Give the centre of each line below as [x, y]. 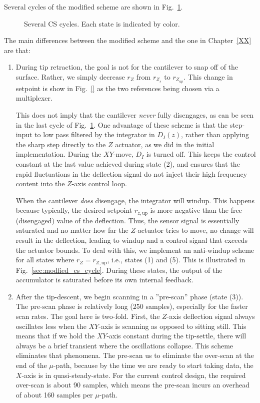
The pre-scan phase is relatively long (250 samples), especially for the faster [132, 306]
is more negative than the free [196, 210]
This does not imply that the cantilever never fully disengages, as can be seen [135, 115]
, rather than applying [215, 134]
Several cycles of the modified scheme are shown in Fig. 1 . [93, 7]
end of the [31, 365]
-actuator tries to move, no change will [195, 230]
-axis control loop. [99, 183]
